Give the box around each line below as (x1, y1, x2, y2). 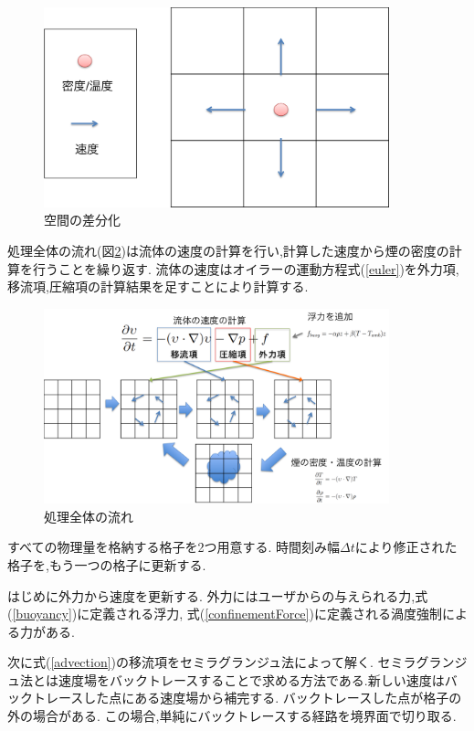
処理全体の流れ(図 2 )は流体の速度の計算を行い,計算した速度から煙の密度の (7, 241, 449, 260)
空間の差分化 (44, 210, 121, 229)
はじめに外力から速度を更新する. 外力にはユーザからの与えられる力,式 (7, 586, 428, 605)
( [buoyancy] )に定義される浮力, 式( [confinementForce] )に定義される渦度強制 (7, 604, 442, 623)
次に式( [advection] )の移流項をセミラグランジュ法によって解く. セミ (7, 652, 404, 672)
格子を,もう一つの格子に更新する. (7, 555, 206, 574)
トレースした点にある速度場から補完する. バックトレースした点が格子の (32, 688, 462, 707)
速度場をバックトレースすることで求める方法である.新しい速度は (58, 670, 445, 689)
